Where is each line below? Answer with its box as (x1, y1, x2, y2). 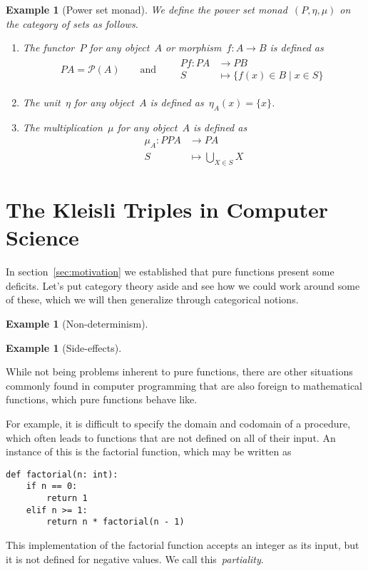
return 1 (46, 493, 88, 504)
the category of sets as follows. (6, 16, 138, 31)
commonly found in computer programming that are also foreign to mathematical (6, 378, 363, 393)
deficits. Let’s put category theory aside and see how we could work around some (6, 278, 360, 293)
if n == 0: (26, 481, 78, 492)
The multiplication (22, 119, 103, 134)
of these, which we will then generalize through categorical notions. (6, 292, 299, 307)
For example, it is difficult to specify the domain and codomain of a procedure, (6, 415, 351, 430)
